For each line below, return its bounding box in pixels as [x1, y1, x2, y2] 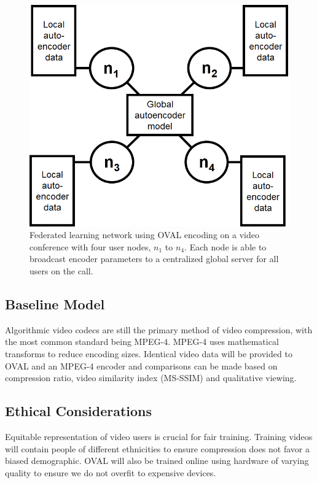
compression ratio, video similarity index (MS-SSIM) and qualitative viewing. [5, 371, 297, 384]
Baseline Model [5, 294, 105, 313]
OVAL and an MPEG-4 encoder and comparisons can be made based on [5, 359, 278, 372]
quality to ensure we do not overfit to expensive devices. [5, 466, 216, 479]
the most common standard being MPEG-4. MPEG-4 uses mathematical [5, 335, 279, 348]
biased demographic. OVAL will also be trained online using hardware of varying [5, 454, 309, 467]
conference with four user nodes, [29, 240, 151, 253]
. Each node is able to [184, 240, 267, 253]
